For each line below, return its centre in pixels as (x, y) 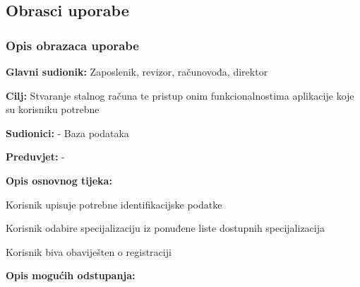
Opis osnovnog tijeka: (59, 180)
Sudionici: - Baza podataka (67, 133)
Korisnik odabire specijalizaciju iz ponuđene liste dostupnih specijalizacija (166, 228)
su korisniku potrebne (53, 109)
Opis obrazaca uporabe (72, 45)
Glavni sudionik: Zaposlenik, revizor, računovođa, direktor (137, 71)
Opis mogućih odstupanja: (71, 275)
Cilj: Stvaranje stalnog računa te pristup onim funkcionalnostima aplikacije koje (180, 95)
